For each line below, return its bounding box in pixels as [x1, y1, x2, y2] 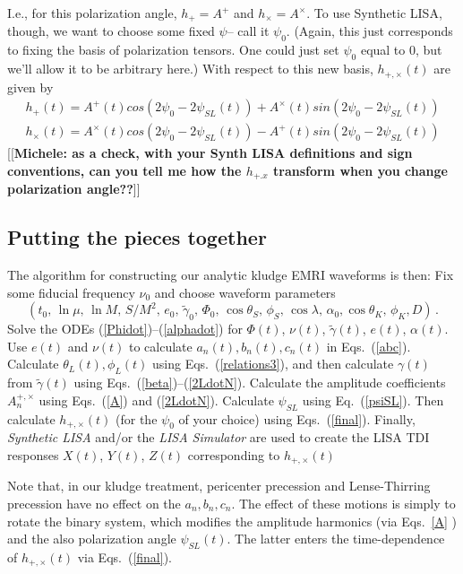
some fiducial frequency [7, 283, 135, 301]
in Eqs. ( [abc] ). [326, 336, 411, 355]
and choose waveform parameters [154, 283, 336, 301]
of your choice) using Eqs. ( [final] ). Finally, [178, 409, 416, 428]
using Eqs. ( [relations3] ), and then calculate [152, 354, 394, 373]
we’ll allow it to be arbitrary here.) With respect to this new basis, [7, 59, 373, 78]
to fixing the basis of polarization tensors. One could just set [7, 40, 339, 59]
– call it [227, 22, 270, 40]
